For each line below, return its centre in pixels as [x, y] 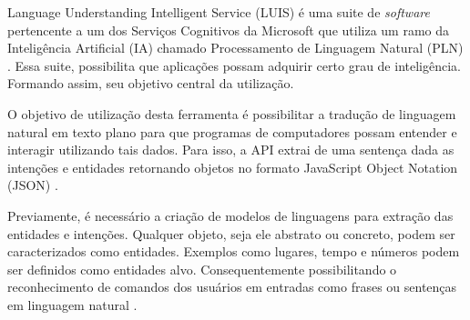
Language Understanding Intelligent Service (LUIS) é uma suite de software [219, 12]
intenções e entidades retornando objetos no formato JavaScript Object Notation [233, 167]
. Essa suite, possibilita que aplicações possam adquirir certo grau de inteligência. [234, 65]
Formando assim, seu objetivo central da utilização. [151, 83]
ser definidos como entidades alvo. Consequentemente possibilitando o [202, 269]
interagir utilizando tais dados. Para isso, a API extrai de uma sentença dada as [231, 150]
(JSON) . [33, 185]
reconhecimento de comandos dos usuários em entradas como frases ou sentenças [232, 287]
